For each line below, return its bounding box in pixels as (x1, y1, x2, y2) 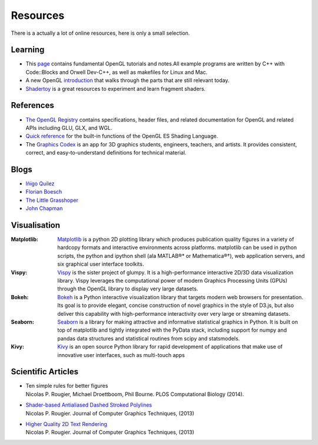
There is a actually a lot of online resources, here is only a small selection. (11, 30, 190, 37)
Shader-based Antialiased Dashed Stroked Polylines (25, 401, 153, 408)
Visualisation (11, 220, 61, 230)
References (11, 100, 54, 110)
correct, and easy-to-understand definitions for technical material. (25, 149, 187, 156)
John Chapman (25, 205, 63, 212)
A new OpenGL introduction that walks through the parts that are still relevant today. (25, 77, 230, 84)
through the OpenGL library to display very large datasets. (57, 285, 198, 292)
